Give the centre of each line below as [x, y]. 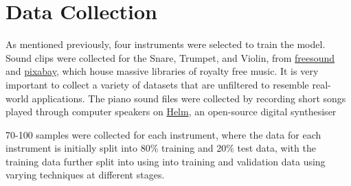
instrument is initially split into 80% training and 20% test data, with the [161, 148]
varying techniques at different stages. [85, 175]
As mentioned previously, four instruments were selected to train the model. [166, 44]
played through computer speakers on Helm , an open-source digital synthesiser [171, 112]
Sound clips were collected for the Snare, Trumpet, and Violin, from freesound [170, 57]
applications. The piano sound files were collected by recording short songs [189, 98]
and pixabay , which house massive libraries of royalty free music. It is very [162, 71]
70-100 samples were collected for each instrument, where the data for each [163, 134]
